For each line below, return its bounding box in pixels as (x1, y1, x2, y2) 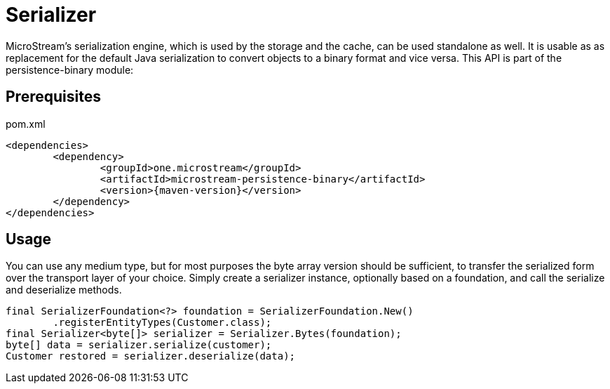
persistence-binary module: (6, 63, 134, 76)
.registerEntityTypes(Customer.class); (53, 317, 272, 329)
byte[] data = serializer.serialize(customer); (6, 339, 272, 351)
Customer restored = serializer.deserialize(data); (6, 350, 296, 362)
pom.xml (6, 117, 46, 130)
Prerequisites (6, 88, 101, 106)
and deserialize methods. (6, 284, 122, 296)
